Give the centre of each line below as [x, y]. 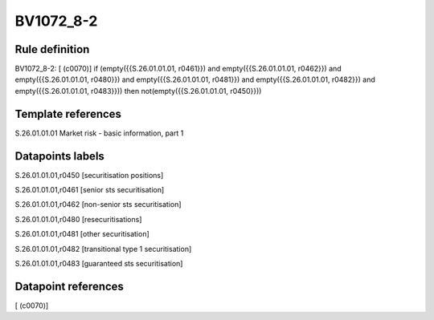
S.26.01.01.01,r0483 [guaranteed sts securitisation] [99, 263]
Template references [68, 113]
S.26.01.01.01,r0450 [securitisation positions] [89, 175]
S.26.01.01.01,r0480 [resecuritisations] [78, 219]
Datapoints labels [59, 156]
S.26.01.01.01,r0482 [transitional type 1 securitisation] [103, 249]
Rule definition [52, 49]
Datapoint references [70, 286]
